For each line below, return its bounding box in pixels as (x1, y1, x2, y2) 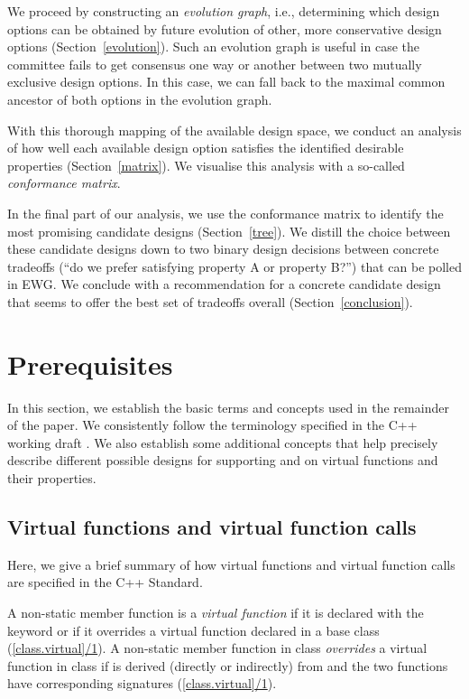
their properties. (7, 469, 97, 487)
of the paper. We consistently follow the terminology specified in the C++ (7, 415, 418, 434)
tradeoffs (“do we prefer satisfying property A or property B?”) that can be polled (7, 256, 462, 275)
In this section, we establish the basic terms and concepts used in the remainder (7, 397, 449, 416)
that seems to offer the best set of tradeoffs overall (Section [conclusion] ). (7, 292, 413, 311)
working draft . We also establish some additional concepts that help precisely (7, 433, 438, 452)
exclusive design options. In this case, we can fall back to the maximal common (7, 72, 446, 91)
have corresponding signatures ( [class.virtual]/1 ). (7, 674, 277, 693)
